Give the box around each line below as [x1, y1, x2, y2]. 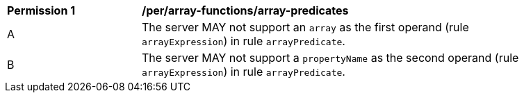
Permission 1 [7, 3, 76, 17]
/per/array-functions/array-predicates [142, 3, 349, 17]
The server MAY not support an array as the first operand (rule [142, 20, 469, 34]
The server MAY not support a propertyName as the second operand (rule [142, 51, 519, 65]
